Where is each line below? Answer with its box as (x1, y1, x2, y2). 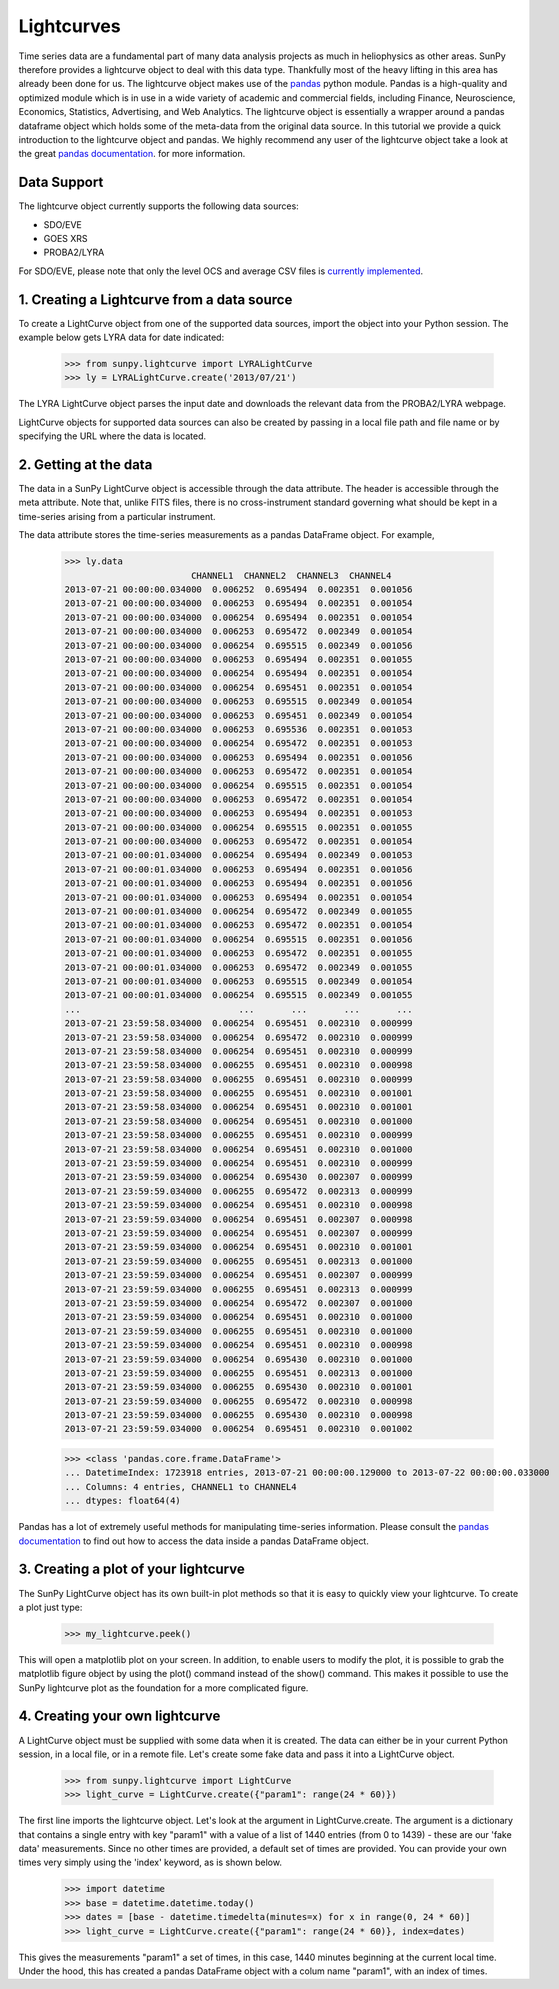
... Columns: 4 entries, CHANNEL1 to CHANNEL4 (64, 1481, 297, 1492)
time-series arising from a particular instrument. (18, 510, 216, 522)
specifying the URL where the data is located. (18, 430, 207, 442)
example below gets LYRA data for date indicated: (18, 331, 225, 344)
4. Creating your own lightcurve (18, 1708, 221, 1725)
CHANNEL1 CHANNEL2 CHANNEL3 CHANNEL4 (190, 570, 392, 581)
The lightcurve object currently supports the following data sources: (18, 200, 299, 212)
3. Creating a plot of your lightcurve (18, 1561, 245, 1578)
